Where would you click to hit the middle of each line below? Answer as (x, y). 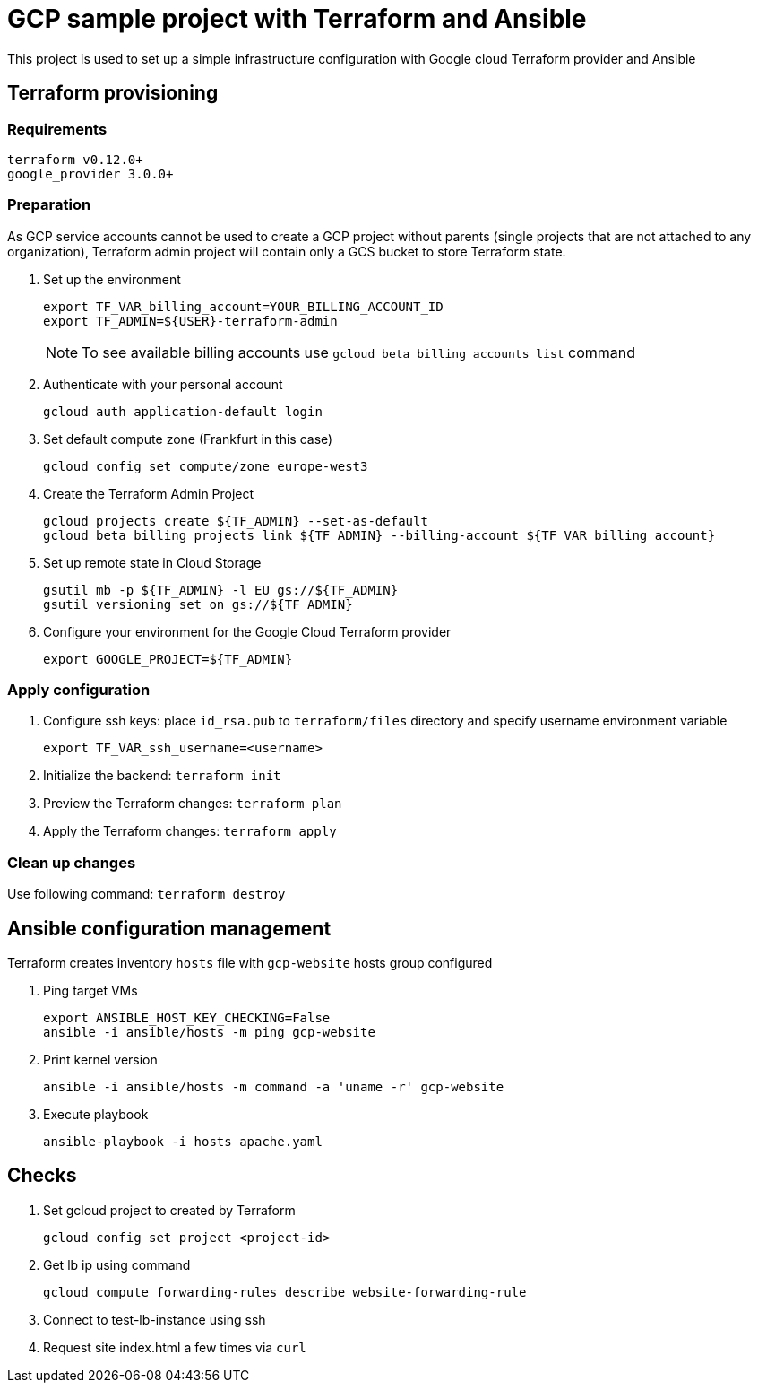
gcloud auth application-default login (183, 411)
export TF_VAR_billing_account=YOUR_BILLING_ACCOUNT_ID (243, 306)
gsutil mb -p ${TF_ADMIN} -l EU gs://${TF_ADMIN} (221, 590)
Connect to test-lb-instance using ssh (155, 1319)
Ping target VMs (90, 991)
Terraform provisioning (113, 93)
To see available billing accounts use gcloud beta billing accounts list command (359, 352)
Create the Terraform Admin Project (149, 493)
